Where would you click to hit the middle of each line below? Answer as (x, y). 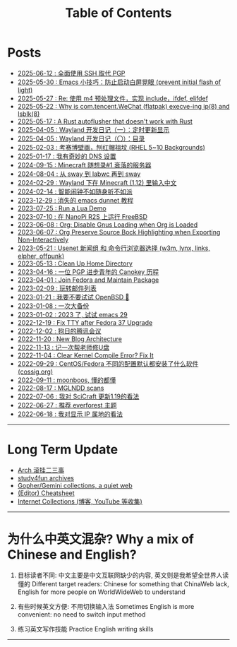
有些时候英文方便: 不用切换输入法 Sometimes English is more (106, 606)
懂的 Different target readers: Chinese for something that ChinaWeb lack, (123, 583)
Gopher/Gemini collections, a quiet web (75, 485)
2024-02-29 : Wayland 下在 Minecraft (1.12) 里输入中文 (97, 182)
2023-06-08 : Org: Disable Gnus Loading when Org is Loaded (108, 225)
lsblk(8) (29, 114)
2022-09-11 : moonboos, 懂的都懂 (67, 380)
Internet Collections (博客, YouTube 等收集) (80, 501)
